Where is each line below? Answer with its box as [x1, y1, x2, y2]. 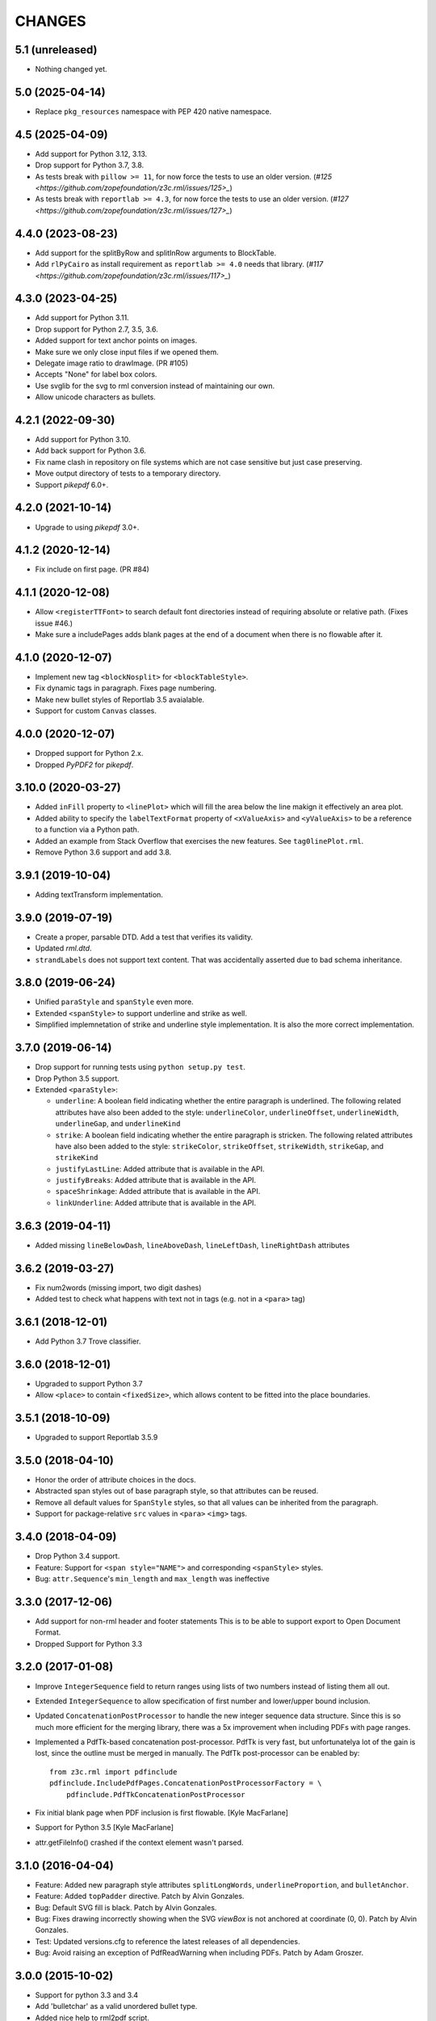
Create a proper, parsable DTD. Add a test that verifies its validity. [35, 932, 254, 942]
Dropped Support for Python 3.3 [35, 1639, 143, 1648]
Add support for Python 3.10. [35, 435, 131, 445]
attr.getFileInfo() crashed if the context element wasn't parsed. [35, 1837, 244, 1847]
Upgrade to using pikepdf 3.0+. [35, 522, 140, 532]
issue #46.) [35, 618, 73, 628]
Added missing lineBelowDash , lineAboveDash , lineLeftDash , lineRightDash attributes [35, 1240, 350, 1250]
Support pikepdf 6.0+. [35, 479, 109, 489]
